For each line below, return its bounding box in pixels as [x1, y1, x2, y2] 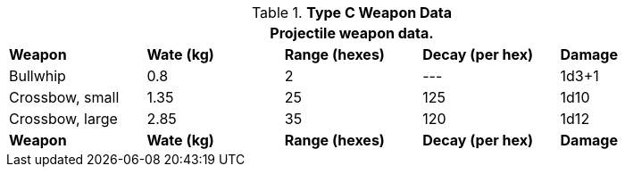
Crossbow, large [9, 110, 118, 128]
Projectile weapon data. [270, 24, 434, 42]
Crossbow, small [9, 88, 120, 106]
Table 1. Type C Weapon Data [251, 4, 453, 21]
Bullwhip [9, 67, 66, 85]
